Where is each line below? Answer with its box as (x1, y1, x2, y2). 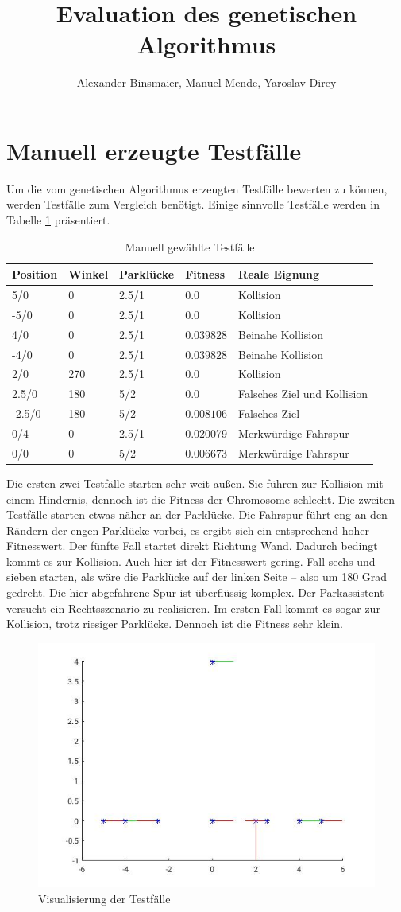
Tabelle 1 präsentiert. (6, 212, 110, 228)
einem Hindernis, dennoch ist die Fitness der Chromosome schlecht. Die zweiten (6, 490, 395, 507)
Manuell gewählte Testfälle (125, 238, 255, 255)
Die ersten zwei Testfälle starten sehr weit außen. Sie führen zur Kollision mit (6, 474, 384, 491)
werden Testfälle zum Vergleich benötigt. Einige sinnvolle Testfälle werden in (6, 196, 380, 212)
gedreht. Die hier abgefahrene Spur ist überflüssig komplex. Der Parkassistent (6, 584, 384, 601)
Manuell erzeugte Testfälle (6, 134, 302, 166)
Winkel (68, 266, 109, 283)
